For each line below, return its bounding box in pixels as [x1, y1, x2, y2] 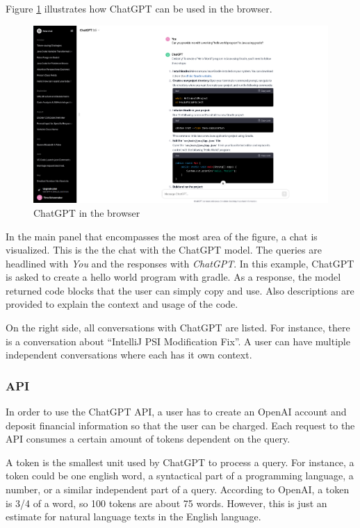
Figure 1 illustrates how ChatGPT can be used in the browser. [6, 1, 272, 15]
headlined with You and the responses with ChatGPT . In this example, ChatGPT [6, 256, 354, 270]
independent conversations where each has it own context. [6, 347, 252, 362]
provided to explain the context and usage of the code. [6, 297, 238, 311]
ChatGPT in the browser [33, 205, 140, 220]
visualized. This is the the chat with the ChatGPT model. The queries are [6, 242, 322, 257]
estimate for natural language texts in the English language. [6, 509, 261, 524]
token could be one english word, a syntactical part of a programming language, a [6, 468, 354, 483]
